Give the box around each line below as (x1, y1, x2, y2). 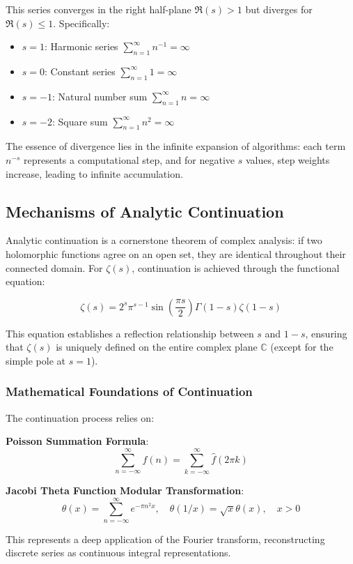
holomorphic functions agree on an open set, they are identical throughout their (6, 246, 346, 261)
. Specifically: (53, 15, 110, 30)
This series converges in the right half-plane (6, 2, 191, 16)
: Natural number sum (52, 89, 148, 103)
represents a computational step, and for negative (24, 152, 235, 167)
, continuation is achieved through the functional (132, 260, 340, 275)
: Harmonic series (45, 39, 118, 54)
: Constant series (45, 63, 116, 78)
